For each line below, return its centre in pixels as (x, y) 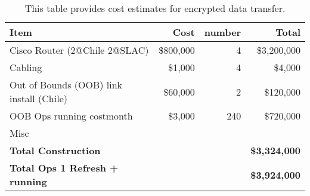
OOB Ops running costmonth (71, 116)
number (223, 32)
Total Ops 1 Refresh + (64, 168)
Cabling (26, 67)
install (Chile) (38, 98)
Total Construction (55, 150)
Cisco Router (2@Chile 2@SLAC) (79, 50)
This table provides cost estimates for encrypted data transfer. (155, 8)
